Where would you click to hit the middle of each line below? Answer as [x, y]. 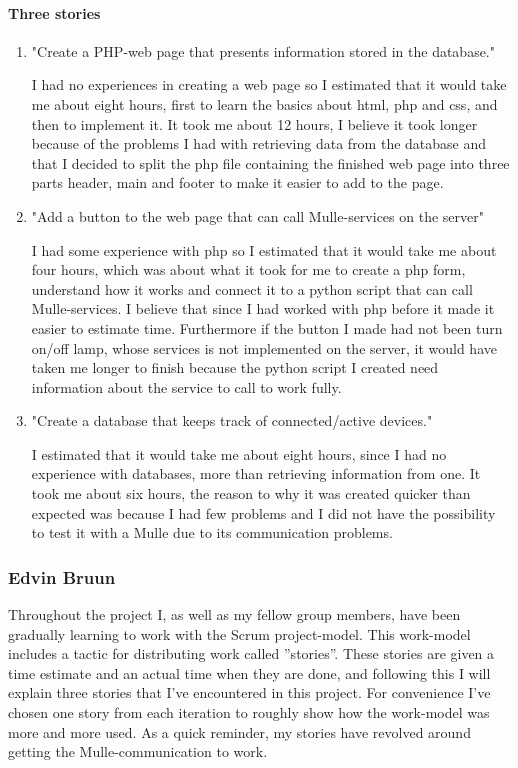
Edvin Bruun [62, 576]
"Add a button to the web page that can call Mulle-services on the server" [257, 215]
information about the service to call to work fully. [186, 386]
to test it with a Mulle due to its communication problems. [212, 532]
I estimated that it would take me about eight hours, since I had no [239, 453]
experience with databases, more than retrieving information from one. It [256, 473]
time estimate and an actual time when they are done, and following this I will [249, 672]
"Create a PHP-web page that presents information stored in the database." [263, 50]
